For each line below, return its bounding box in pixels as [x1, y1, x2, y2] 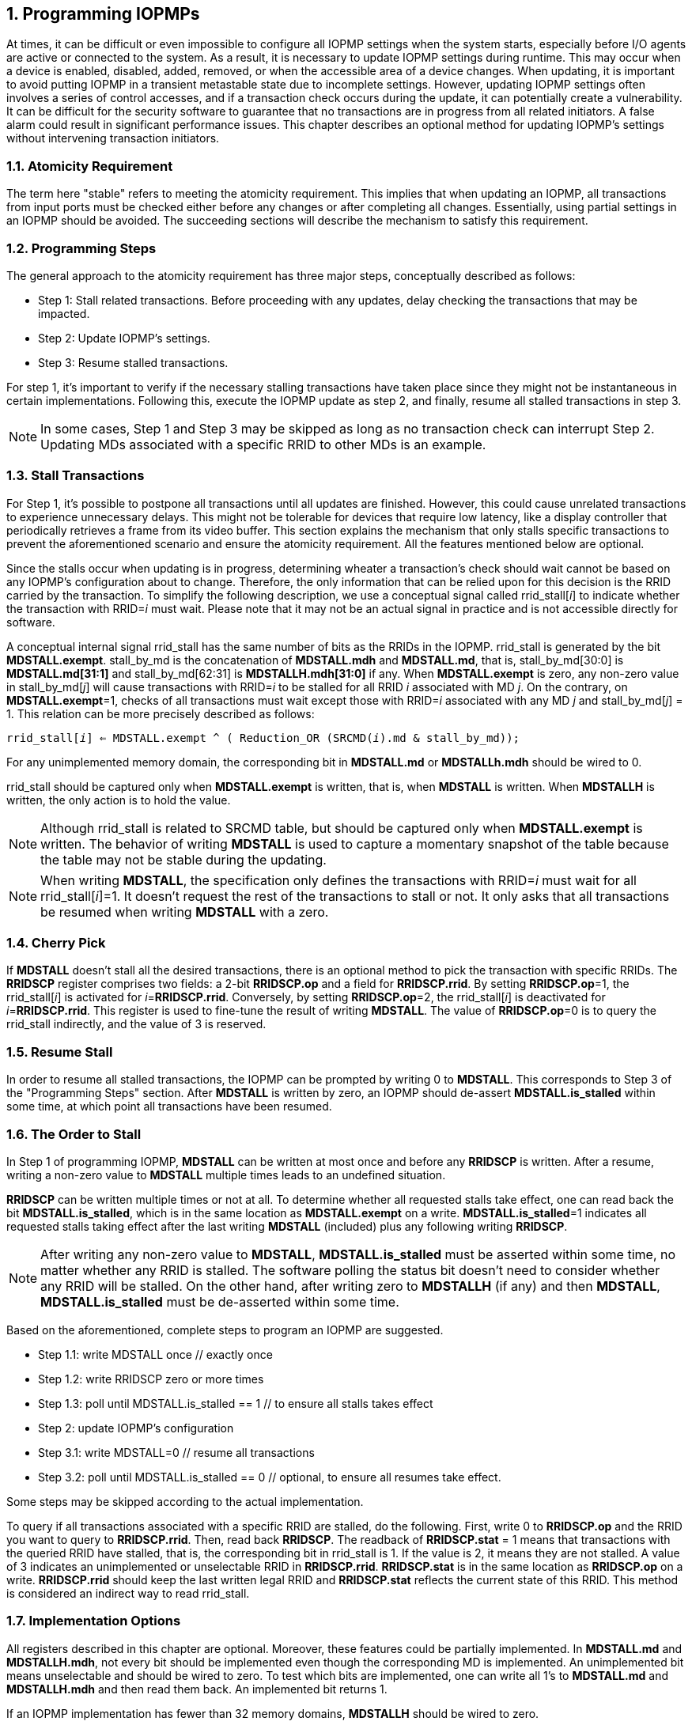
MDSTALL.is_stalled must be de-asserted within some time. [40, 1293, 399, 1310]
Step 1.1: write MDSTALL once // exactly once [38, 1347, 273, 1361]
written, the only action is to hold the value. [6, 793, 231, 807]
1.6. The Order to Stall [6, 1125, 142, 1142]
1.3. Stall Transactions [6, 467, 145, 484]
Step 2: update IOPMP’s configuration [38, 1420, 234, 1435]
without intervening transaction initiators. [6, 131, 220, 146]
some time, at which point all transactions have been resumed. [6, 1099, 332, 1114]
